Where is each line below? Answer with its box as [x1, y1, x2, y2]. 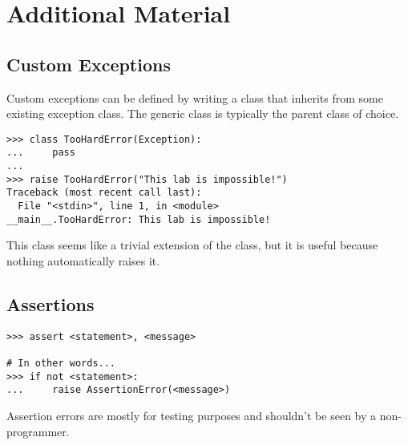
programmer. [6, 423, 70, 439]
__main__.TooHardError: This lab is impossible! [6, 213, 271, 225]
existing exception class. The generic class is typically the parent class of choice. [6, 105, 399, 122]
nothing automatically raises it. [6, 252, 160, 269]
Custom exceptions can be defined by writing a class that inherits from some [6, 89, 383, 106]
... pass [6, 147, 75, 159]
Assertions [6, 291, 95, 316]
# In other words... [6, 358, 116, 370]
